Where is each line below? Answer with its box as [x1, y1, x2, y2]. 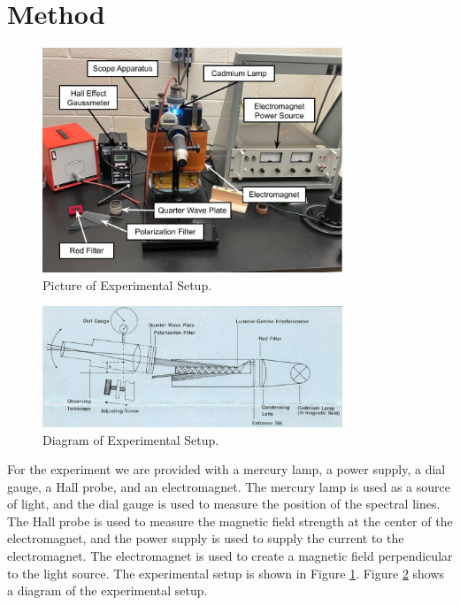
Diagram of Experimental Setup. [42, 430, 219, 448]
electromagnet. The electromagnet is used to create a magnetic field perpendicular [7, 547, 453, 565]
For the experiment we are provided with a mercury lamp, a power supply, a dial [7, 460, 446, 479]
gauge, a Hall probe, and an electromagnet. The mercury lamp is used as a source [7, 477, 450, 495]
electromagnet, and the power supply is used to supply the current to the [7, 529, 404, 548]
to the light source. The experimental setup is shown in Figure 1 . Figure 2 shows [7, 563, 445, 582]
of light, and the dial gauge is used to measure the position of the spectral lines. [7, 494, 441, 513]
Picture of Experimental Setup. [42, 275, 212, 294]
